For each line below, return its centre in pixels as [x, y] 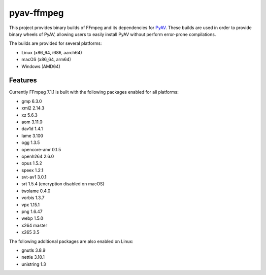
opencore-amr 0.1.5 [41, 149]
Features [23, 81]
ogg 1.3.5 [31, 142]
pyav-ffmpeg [36, 13]
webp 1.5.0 [33, 218]
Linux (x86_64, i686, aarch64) [52, 52]
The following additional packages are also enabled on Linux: [71, 241]
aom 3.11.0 [32, 122]
